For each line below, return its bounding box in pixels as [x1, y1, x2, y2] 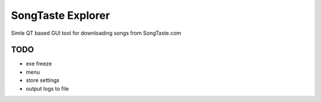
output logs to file [26, 85, 70, 92]
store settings [26, 77, 59, 84]
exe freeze [26, 60, 52, 67]
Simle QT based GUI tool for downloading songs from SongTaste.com [11, 29, 181, 37]
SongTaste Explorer [11, 9, 110, 22]
